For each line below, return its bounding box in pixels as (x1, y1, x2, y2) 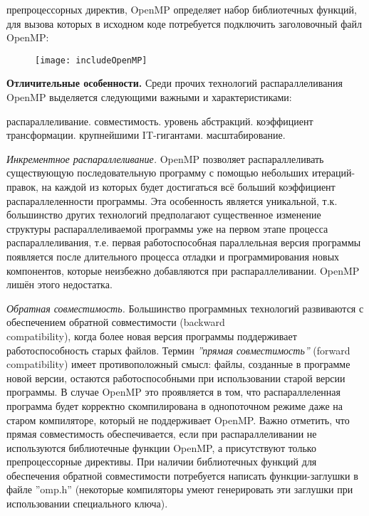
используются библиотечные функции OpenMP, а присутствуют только (6, 440, 316, 455)
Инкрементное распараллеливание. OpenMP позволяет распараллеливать (6, 151, 324, 166)
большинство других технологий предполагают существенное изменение (6, 207, 321, 222)
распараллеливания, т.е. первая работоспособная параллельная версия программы (6, 235, 361, 250)
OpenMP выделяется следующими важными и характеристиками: (6, 90, 292, 105)
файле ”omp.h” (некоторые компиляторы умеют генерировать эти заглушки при (6, 482, 353, 497)
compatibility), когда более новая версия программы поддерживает (6, 328, 297, 343)
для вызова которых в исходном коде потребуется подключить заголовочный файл (6, 16, 362, 31)
